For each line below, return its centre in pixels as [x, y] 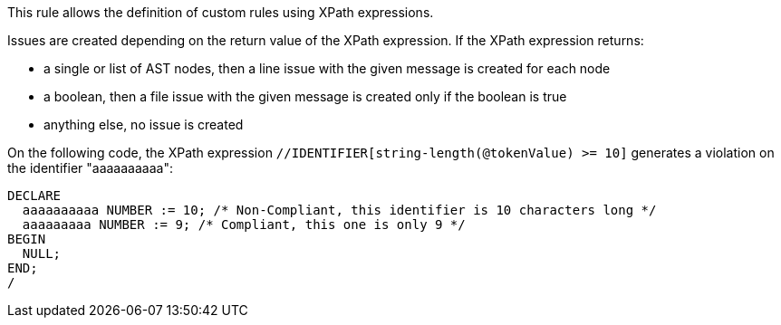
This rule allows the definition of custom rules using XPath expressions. [221, 12]
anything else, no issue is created [144, 124]
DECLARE [34, 196]
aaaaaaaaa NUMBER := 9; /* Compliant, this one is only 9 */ [244, 225]
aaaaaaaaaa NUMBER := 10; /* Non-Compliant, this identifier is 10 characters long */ [339, 210]
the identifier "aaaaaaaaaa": [90, 168]
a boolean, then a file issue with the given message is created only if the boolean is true [305, 96]
